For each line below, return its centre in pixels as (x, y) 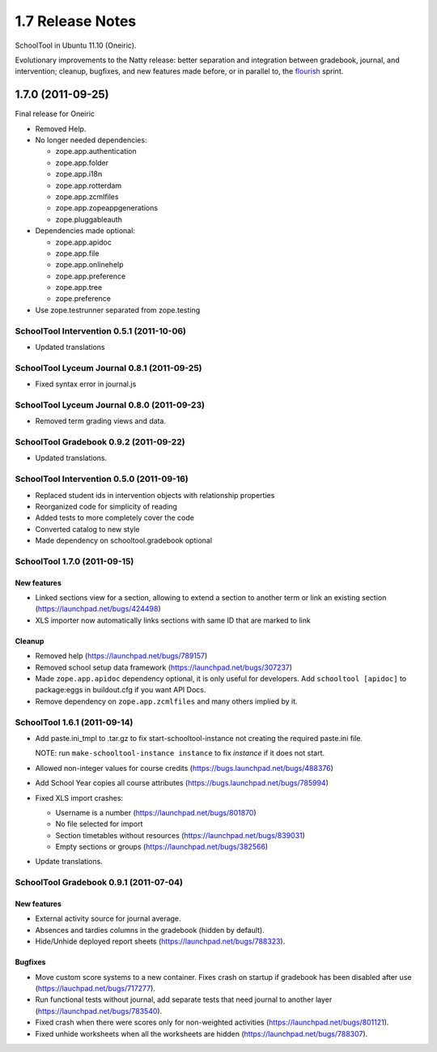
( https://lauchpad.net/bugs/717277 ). (95, 988)
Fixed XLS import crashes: (79, 798)
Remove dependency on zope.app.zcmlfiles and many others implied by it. (167, 701)
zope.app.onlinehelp (90, 265)
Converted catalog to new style (87, 529)
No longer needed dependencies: (91, 140)
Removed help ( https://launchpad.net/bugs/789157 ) (121, 656)
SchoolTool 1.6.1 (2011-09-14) (74, 722)
